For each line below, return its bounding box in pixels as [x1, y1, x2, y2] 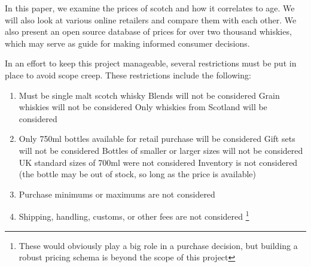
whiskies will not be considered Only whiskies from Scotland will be [19, 101, 267, 113]
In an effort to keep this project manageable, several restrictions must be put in [5, 57, 297, 69]
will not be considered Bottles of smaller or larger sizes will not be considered [19, 144, 303, 156]
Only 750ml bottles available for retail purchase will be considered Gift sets [19, 132, 295, 145]
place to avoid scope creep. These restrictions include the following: [5, 68, 251, 81]
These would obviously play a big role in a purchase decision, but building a [19, 239, 298, 251]
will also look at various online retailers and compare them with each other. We [5, 13, 297, 26]
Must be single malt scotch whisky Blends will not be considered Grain [19, 89, 280, 101]
